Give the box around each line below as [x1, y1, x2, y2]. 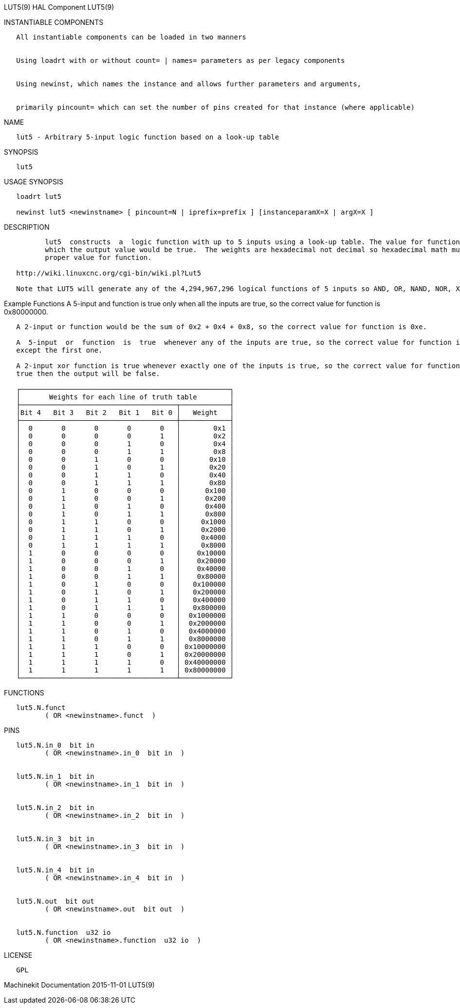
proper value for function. [45, 254, 152, 261]
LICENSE [4, 951, 33, 959]
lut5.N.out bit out [16, 897, 95, 905]
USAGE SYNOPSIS [4, 178, 63, 186]
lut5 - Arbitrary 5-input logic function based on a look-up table [16, 133, 279, 141]
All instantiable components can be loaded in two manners [16, 33, 247, 41]
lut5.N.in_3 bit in [16, 835, 95, 843]
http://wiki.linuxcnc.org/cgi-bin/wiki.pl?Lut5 [16, 269, 201, 277]
